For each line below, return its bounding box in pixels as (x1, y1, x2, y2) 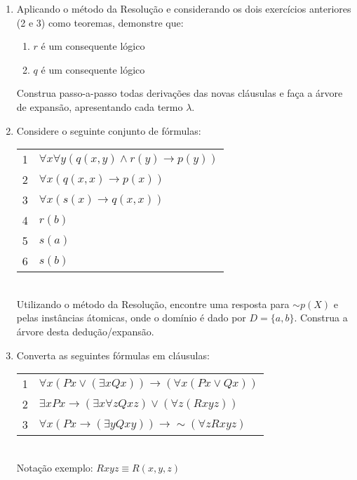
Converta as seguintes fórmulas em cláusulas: (16, 347, 210, 362)
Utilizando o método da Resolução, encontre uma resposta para (16, 296, 290, 311)
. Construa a (294, 310, 348, 325)
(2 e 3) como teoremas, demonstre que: (16, 15, 184, 29)
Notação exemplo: (16, 460, 93, 474)
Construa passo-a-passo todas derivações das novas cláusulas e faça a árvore (16, 86, 343, 100)
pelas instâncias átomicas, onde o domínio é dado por (16, 310, 246, 325)
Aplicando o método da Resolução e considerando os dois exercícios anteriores (16, 1, 351, 15)
